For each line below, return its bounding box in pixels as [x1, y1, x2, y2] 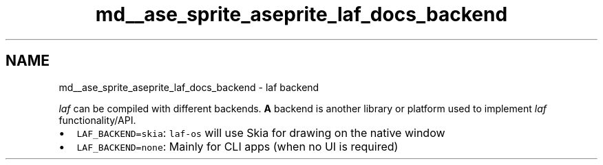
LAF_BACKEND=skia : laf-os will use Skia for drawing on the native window [76, 125, 445, 140]
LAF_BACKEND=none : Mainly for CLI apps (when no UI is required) [76, 139, 399, 153]
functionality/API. [59, 114, 136, 126]
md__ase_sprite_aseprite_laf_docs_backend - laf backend [59, 81, 319, 93]
